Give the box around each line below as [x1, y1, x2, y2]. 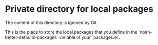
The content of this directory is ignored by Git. [5, 20, 98, 25]
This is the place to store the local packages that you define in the [5, 29, 138, 35]
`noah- [138, 29, 152, 35]
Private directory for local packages [5, 3, 154, 15]
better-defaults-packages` [5, 34, 59, 40]
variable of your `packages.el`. [59, 34, 120, 40]
